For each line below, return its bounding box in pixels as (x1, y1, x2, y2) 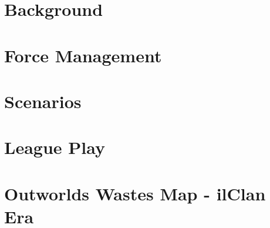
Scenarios (4, 89, 82, 113)
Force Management (4, 43, 162, 67)
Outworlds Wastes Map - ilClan (4, 181, 266, 205)
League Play (4, 135, 105, 159)
